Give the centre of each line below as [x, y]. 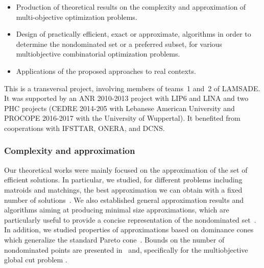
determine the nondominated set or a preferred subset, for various [119, 44]
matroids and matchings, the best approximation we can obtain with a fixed [123, 189]
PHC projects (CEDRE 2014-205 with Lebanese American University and [119, 108]
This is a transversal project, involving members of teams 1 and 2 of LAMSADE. [132, 88]
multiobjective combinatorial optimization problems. [98, 54]
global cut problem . [36, 260]
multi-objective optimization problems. [77, 17]
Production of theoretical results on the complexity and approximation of [131, 7]
